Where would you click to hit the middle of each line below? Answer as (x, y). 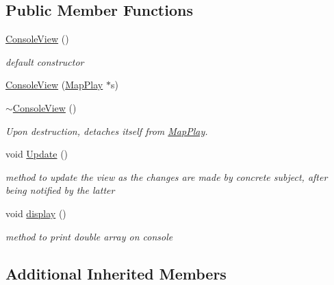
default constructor (45, 61)
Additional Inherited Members (116, 273)
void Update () (37, 154)
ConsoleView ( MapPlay (54, 85)
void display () (36, 213)
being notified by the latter (60, 190)
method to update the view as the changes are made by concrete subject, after (167, 176)
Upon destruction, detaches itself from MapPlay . (107, 131)
